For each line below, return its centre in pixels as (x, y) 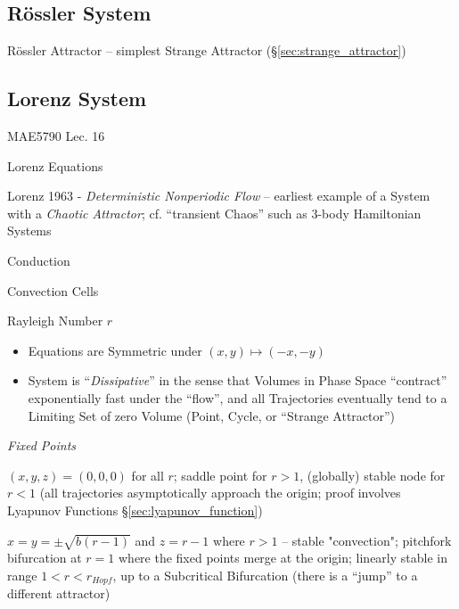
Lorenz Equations (55, 165)
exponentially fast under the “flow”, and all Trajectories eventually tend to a (238, 397)
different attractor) (59, 593)
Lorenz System (77, 99)
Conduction (39, 260)
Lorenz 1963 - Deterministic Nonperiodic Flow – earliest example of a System (219, 196)
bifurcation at (45, 558)
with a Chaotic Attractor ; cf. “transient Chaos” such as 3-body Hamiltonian (214, 213)
